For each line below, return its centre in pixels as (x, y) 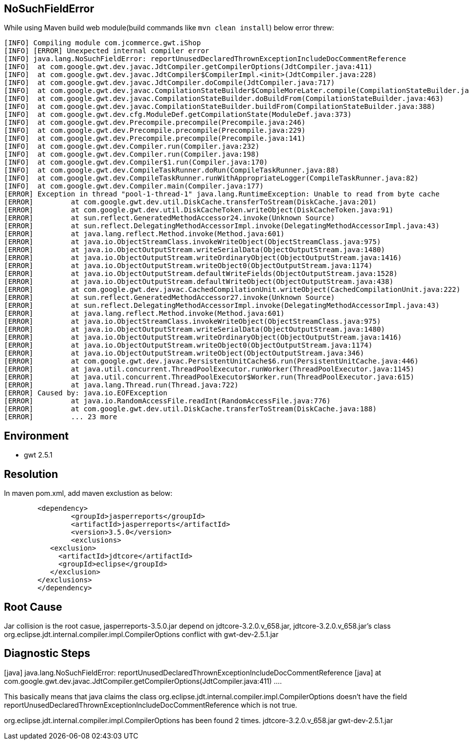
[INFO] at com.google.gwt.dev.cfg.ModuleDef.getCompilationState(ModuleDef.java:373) (178, 115)
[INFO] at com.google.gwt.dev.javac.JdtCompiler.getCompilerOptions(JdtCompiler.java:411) (188, 67)
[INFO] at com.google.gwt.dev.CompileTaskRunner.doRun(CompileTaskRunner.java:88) (172, 170)
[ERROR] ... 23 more (61, 417)
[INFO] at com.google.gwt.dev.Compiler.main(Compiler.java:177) (134, 186)
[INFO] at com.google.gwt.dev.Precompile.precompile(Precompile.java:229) (155, 131)
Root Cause (33, 607)
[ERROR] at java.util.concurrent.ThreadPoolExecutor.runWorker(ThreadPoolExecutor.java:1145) (209, 369)
